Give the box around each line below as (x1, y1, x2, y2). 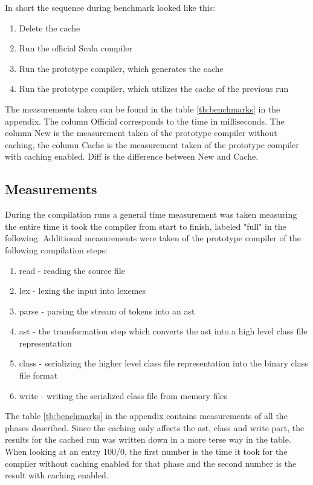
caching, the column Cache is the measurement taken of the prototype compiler (5, 138, 299, 151)
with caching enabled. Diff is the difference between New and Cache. (5, 150, 259, 163)
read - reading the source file (19, 264, 125, 276)
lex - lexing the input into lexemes (19, 284, 146, 297)
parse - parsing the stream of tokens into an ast (19, 304, 195, 317)
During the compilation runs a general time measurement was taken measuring (5, 208, 297, 221)
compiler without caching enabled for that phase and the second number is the (5, 457, 297, 469)
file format (19, 369, 58, 382)
